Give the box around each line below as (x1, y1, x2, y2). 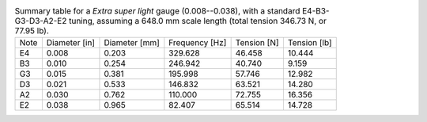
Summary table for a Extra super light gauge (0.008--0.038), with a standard (14, 6, 300, 17)
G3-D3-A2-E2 (14, 16, 67, 27)
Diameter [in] (46, 37, 95, 48)
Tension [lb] (287, 37, 332, 48)
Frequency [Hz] (168, 37, 227, 48)
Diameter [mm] (104, 37, 160, 48)
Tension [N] (235, 37, 280, 48)
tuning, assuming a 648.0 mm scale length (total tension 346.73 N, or (68, 16, 327, 27)
